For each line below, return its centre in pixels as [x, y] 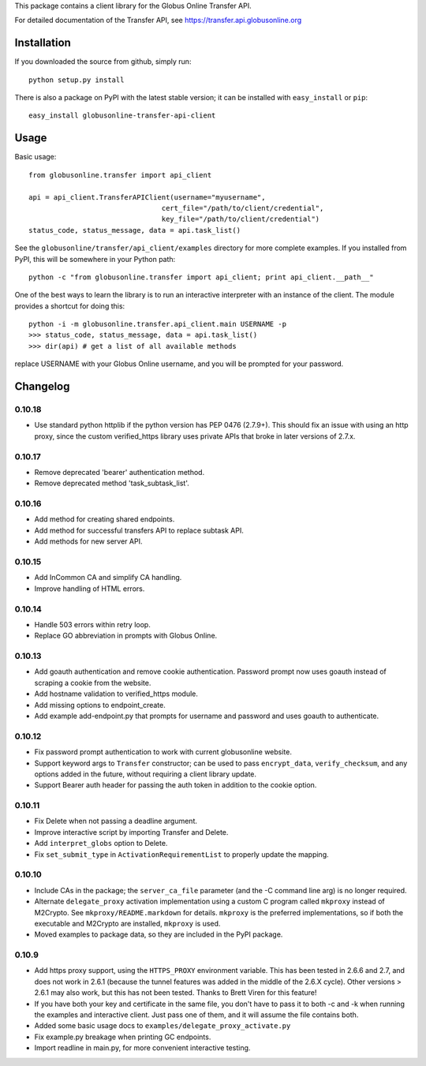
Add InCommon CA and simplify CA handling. [108, 578]
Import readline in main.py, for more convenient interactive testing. [142, 1048]
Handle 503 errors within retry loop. [93, 624]
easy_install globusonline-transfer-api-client [122, 116]
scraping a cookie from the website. [93, 683]
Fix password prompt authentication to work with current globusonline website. [163, 752]
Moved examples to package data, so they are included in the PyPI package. [159, 934]
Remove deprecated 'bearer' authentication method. [120, 472]
